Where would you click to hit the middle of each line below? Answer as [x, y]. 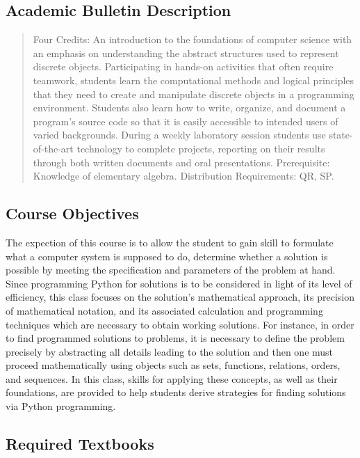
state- [341, 135]
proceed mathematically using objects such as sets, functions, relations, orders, [173, 365]
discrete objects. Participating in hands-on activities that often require [183, 66]
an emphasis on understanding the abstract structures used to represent [186, 53]
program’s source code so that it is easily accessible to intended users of [186, 121]
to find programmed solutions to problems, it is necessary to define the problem [175, 338]
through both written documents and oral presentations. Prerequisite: [181, 162]
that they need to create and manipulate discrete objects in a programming [194, 94]
